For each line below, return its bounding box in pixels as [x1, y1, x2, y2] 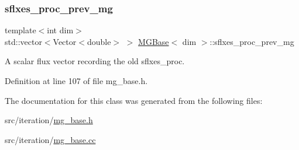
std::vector [5, 35, 42, 47]
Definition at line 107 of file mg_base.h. [5, 75, 148, 86]
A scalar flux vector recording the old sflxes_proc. [5, 55, 185, 67]
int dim [47, 24, 74, 36]
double [87, 35, 111, 47]
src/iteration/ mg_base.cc [5, 133, 96, 145]
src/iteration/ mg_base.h [5, 114, 93, 126]
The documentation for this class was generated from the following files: [5, 94, 263, 106]
